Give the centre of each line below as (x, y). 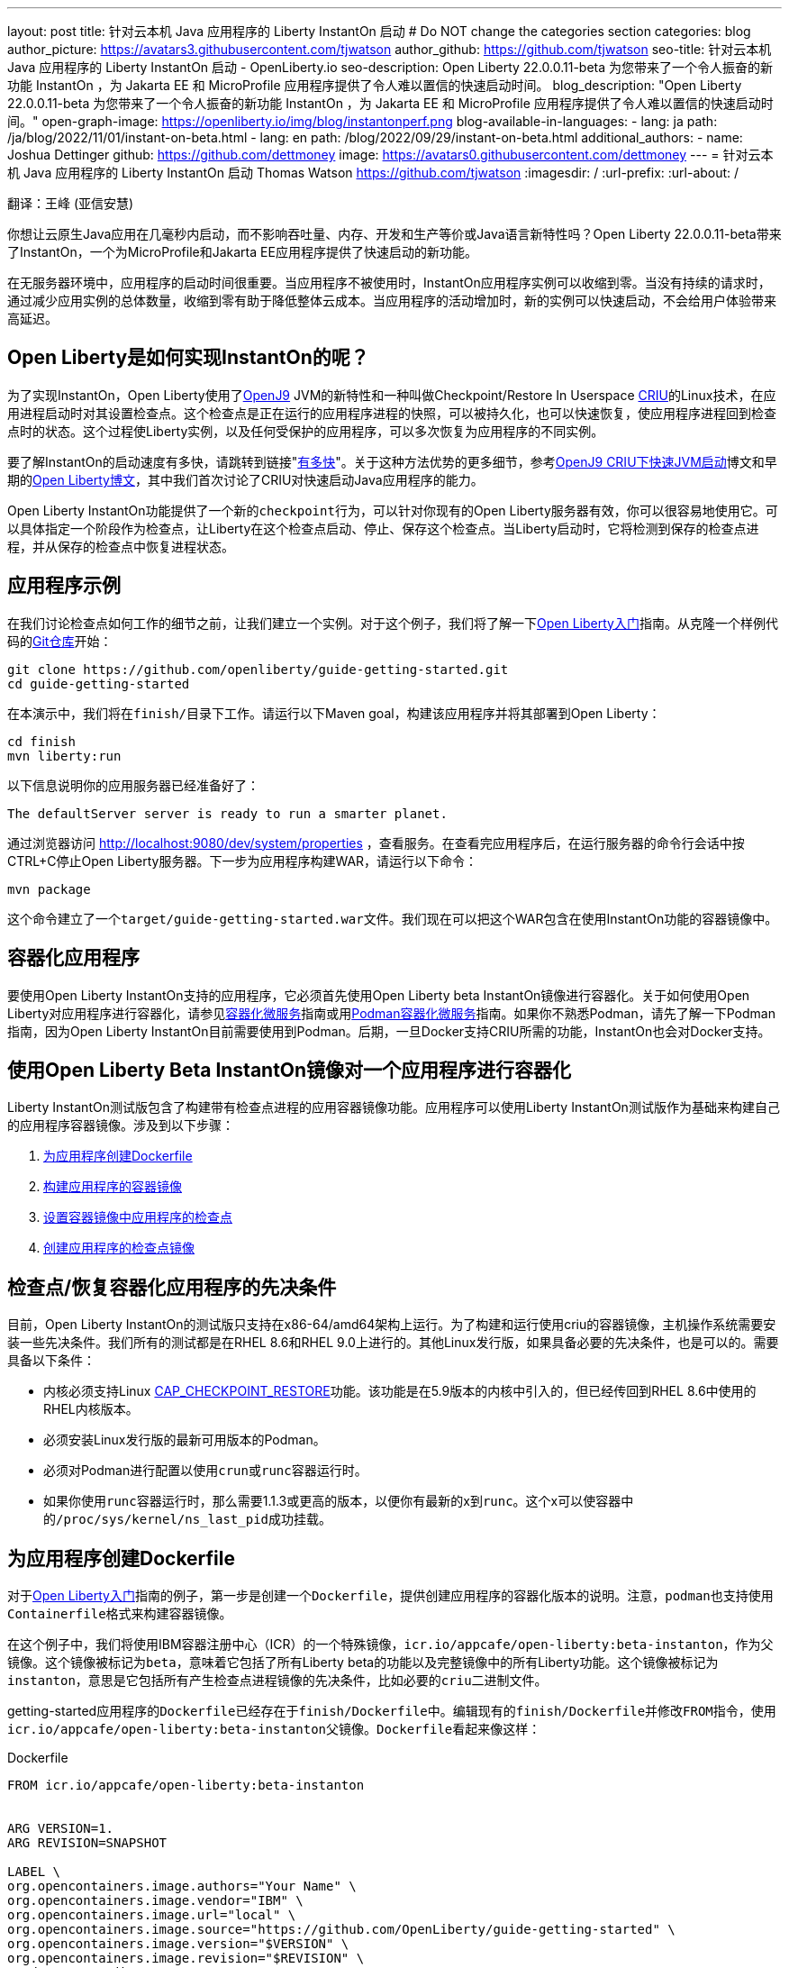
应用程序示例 (64, 586)
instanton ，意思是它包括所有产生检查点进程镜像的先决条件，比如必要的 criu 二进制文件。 (277, 1681)
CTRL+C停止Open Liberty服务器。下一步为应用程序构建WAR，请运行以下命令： (243, 861)
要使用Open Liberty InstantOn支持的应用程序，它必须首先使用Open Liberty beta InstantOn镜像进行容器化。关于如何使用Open (379, 995)
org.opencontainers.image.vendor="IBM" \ (155, 1901)
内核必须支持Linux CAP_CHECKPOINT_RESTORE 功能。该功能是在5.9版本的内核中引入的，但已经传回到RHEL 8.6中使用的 (400, 1391)
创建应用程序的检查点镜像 (119, 1248)
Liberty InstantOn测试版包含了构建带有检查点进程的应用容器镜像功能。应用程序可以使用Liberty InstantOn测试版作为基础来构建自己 (394, 1107)
